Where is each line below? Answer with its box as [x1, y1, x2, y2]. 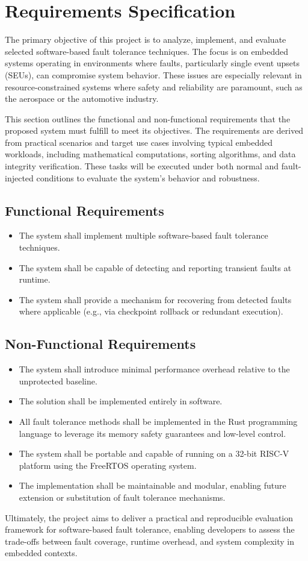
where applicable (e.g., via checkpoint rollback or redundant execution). [19, 305, 283, 318]
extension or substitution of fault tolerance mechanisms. [19, 490, 226, 503]
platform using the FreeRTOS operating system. [19, 459, 197, 471]
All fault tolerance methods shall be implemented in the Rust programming [19, 415, 298, 427]
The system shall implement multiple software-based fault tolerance [19, 229, 268, 242]
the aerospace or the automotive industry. [5, 92, 159, 105]
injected [5, 171, 34, 184]
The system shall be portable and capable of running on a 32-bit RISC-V [19, 447, 289, 460]
